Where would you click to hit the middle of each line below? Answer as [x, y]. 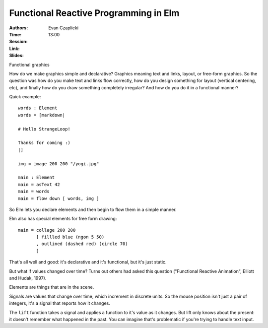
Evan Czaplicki [64, 28]
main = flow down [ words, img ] [59, 198]
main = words [34, 192]
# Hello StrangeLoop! [44, 129]
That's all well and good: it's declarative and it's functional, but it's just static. [88, 262]
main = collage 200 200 [47, 230]
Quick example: [25, 97]
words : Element [38, 108]
